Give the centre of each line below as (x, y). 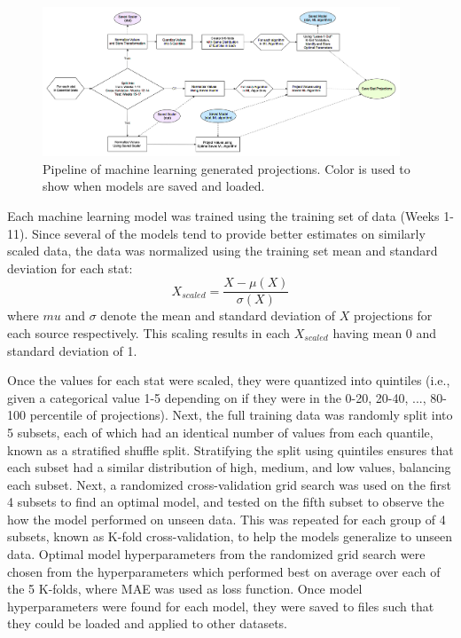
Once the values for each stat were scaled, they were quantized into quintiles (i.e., (229, 380)
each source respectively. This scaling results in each (149, 332)
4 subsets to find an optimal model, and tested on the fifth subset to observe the (226, 502)
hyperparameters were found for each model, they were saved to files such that (221, 606)
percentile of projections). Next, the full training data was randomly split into (241, 415)
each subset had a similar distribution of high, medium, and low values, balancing (229, 467)
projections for (393, 315)
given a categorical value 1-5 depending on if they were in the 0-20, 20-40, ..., (217, 397)
